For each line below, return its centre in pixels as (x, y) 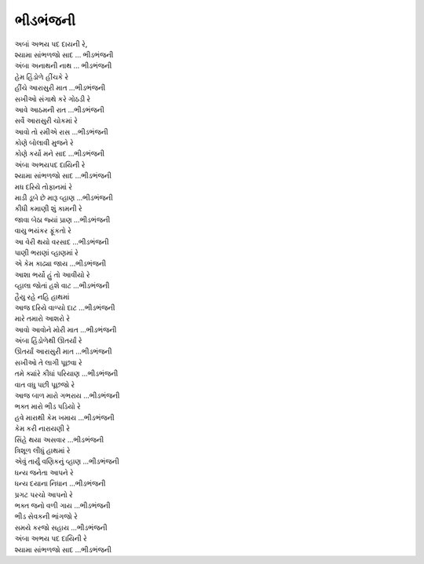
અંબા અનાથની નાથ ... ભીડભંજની (63, 66)
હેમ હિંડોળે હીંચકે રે (42, 77)
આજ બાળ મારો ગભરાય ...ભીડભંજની (67, 396)
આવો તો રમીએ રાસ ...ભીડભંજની (62, 132)
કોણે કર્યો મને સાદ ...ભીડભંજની (60, 154)
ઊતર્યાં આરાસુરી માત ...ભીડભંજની (63, 352)
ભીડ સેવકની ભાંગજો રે (46, 516)
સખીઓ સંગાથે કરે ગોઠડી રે (53, 99)
